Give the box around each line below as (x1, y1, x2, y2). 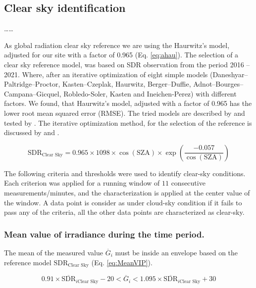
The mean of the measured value (4, 247, 103, 257)
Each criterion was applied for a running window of (4, 178, 160, 188)
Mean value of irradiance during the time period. (4, 228, 205, 240)
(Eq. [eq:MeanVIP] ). (91, 257, 153, 267)
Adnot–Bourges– (193, 79, 244, 89)
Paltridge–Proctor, (4, 79, 60, 89)
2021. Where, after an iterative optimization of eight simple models (4, 69, 208, 79)
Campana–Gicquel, (4, 88, 61, 98)
